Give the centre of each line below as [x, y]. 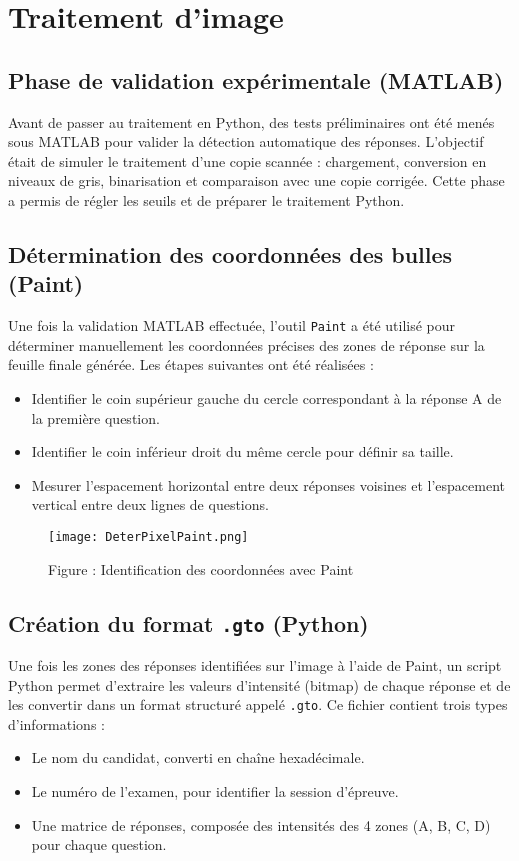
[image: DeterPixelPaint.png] [148, 536]
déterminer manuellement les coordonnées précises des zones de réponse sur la [246, 344]
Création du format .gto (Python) [188, 622]
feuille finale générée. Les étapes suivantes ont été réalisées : [191, 364]
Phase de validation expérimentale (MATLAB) [256, 79]
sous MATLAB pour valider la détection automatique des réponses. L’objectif [246, 141]
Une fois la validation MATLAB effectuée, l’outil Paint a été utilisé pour [232, 325]
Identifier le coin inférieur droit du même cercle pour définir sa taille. [242, 451]
